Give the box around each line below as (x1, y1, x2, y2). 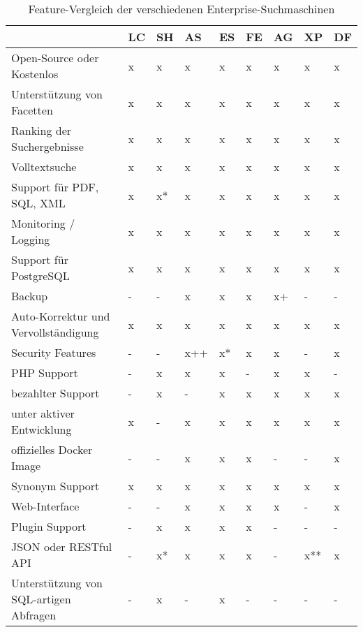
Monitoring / (11, 215, 75, 231)
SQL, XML (11, 195, 66, 211)
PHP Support (11, 365, 78, 381)
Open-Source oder (11, 50, 99, 66)
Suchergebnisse (11, 138, 84, 154)
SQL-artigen (11, 591, 71, 607)
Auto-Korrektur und (11, 308, 110, 324)
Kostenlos (11, 66, 59, 82)
